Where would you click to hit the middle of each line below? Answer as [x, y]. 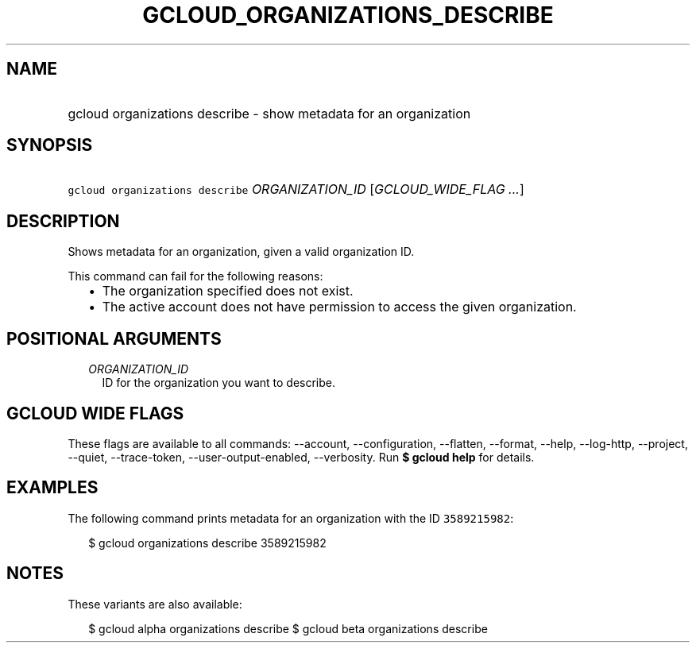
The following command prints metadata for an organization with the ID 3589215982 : [291, 518]
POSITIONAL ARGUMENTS [114, 338]
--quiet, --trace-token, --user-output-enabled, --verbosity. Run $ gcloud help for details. [301, 457]
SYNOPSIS [50, 145]
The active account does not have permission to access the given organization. [339, 307]
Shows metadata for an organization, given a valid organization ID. [241, 252]
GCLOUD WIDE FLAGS [95, 413]
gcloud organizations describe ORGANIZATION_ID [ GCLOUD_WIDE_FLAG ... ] [296, 189]
